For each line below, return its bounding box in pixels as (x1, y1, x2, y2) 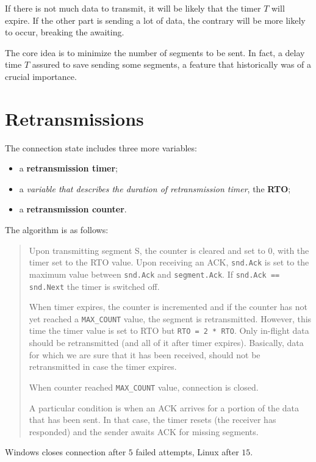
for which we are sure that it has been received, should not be (29, 348, 260, 361)
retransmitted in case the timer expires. (29, 360, 177, 373)
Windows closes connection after (5, 446, 126, 458)
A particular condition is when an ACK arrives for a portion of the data (29, 401, 299, 414)
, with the (272, 244, 309, 256)
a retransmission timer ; (19, 162, 118, 175)
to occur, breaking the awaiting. (5, 26, 124, 38)
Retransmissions (5, 106, 144, 131)
